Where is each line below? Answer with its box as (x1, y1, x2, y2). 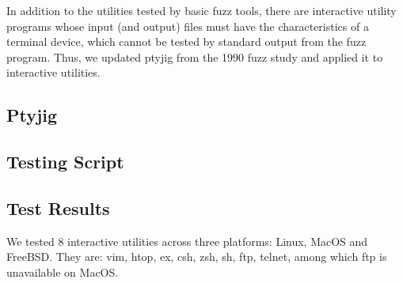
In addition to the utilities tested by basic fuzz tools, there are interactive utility (6, 2, 397, 18)
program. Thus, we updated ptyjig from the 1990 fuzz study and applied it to (6, 48, 383, 65)
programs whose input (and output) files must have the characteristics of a (6, 17, 369, 34)
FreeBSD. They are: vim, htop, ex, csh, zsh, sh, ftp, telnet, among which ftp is (6, 248, 387, 265)
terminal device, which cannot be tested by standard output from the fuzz (6, 33, 367, 50)
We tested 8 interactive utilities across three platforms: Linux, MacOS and (6, 232, 368, 249)
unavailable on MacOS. (6, 263, 119, 280)
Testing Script (6, 149, 124, 174)
